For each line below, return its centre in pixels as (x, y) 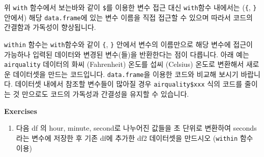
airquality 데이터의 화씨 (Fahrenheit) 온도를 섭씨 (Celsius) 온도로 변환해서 (124, 64)
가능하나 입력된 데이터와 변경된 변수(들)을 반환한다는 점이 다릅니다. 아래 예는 (127, 54)
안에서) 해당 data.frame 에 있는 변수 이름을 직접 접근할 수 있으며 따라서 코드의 (128, 17)
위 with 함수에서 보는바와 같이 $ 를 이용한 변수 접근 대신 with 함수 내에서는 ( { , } (130, 7)
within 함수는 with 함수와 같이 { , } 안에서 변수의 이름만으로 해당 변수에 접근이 (128, 44)
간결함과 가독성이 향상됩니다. (50, 27)
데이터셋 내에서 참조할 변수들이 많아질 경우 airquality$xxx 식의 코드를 (129, 84)
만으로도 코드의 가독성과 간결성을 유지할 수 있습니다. (106, 94)
